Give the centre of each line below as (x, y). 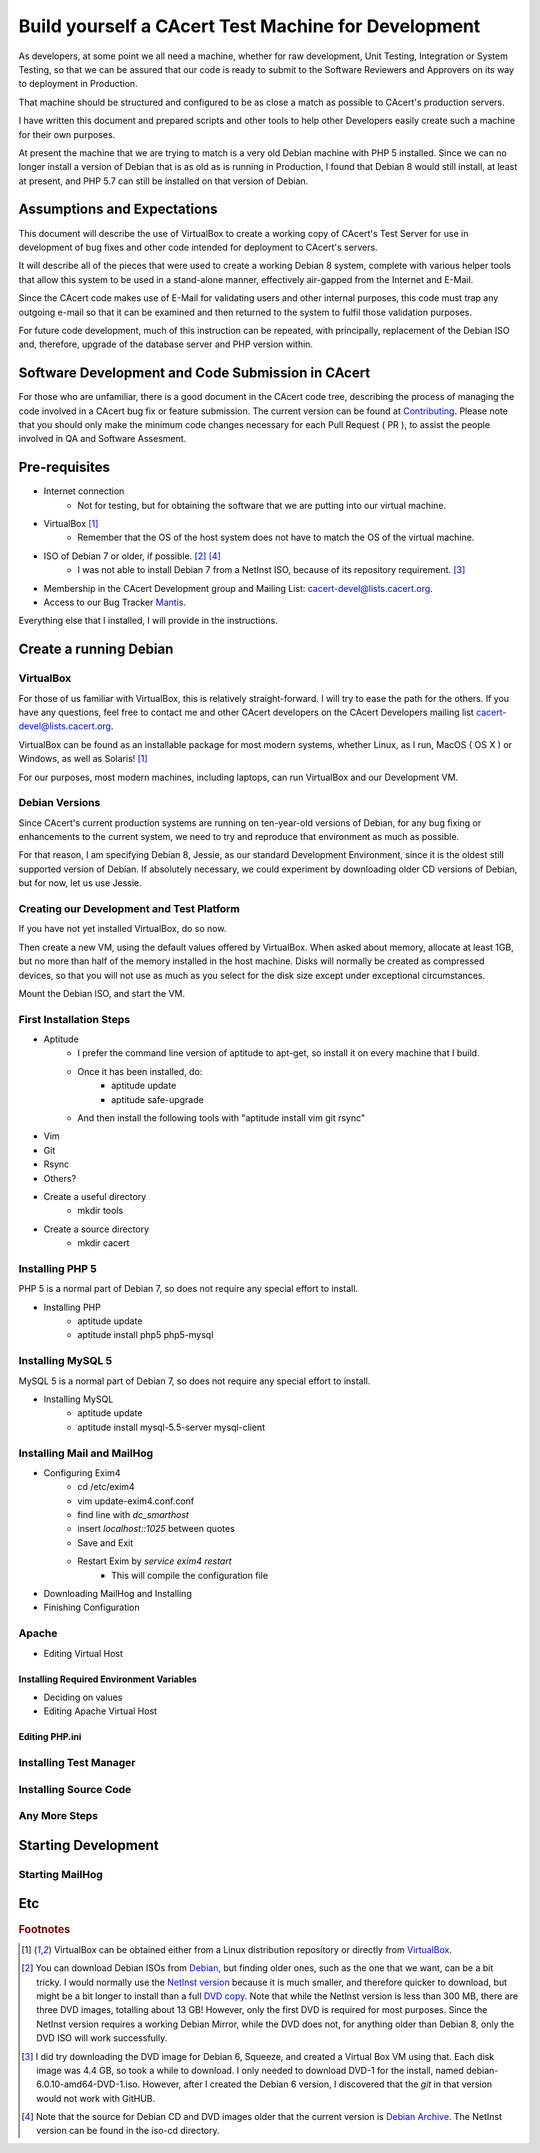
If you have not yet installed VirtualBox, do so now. (122, 929)
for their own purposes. (67, 134)
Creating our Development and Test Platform (129, 908)
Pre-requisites (64, 467)
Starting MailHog (61, 1874)
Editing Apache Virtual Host (100, 1711)
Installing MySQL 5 (65, 1361)
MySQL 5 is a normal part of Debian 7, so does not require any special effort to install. (194, 1381)
